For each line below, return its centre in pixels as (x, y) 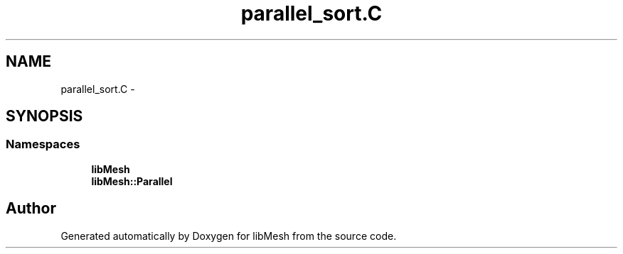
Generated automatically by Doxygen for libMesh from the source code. (229, 236)
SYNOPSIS (44, 116)
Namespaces (43, 144)
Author (31, 209)
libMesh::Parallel (132, 181)
